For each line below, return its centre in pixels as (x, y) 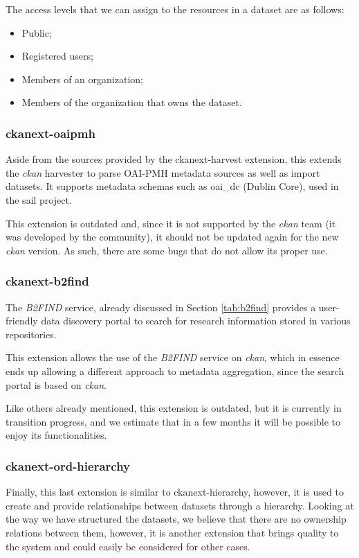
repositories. (31, 334)
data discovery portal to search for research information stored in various (196, 321)
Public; (37, 32)
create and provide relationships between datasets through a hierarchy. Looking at (180, 505)
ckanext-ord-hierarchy (68, 465)
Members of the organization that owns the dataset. (132, 102)
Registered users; (57, 56)
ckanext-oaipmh (50, 133)
